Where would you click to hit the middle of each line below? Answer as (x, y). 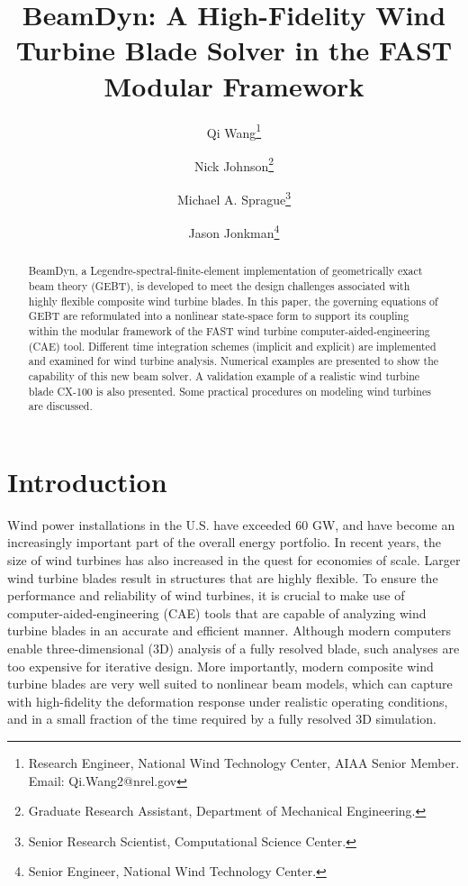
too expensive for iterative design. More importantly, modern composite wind (220, 666)
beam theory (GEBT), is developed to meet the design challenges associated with (219, 285)
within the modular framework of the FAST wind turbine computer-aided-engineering (229, 330)
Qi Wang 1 (234, 131)
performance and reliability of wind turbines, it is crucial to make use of (206, 595)
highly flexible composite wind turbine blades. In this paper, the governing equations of (233, 301)
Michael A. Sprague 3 (234, 198)
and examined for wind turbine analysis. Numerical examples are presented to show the (234, 361)
